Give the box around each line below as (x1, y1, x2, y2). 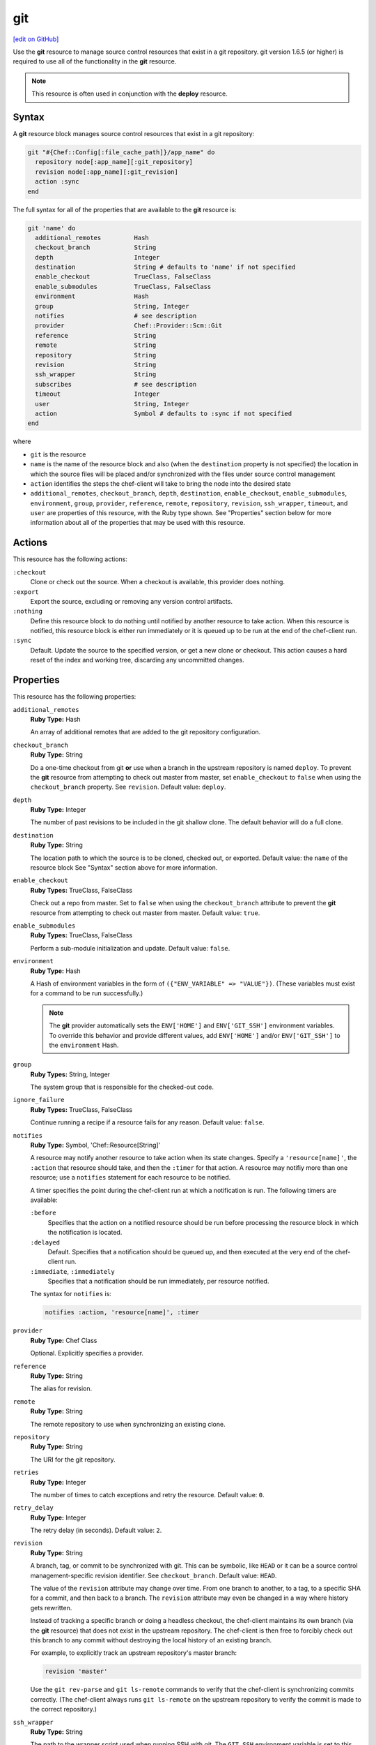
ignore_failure (13, 1096, 65, 1104)
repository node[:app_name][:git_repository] (35, 158, 193, 166)
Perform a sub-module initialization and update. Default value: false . (30, 944, 230, 952)
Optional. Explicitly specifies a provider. (30, 1349, 144, 1358)
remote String (35, 341, 157, 349)
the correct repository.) (30, 1705, 97, 1714)
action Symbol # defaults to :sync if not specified (35, 409, 292, 417)
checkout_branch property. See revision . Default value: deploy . (30, 782, 226, 792)
